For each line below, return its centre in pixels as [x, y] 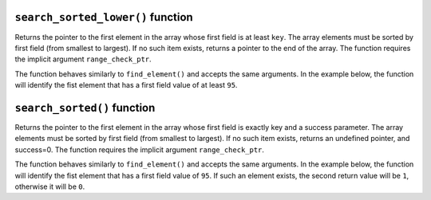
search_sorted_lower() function [104, 17]
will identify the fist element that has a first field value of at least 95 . [126, 85]
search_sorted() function [85, 108]
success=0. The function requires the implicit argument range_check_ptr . [140, 149]
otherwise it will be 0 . [50, 186]
